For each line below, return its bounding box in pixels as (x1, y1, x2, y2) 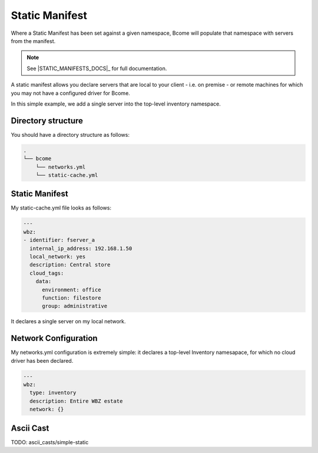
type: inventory (29, 389, 77, 396)
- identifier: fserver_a (23, 237, 95, 244)
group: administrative (42, 303, 108, 310)
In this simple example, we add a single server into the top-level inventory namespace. (11, 100, 221, 107)
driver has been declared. (11, 357, 74, 364)
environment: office (42, 286, 101, 293)
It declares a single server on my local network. (11, 318, 126, 325)
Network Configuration (11, 333, 98, 343)
